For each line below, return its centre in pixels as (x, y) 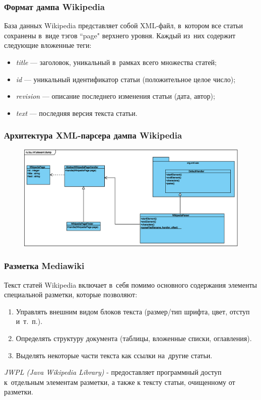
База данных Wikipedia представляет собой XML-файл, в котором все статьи (123, 25)
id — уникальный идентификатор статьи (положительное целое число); (126, 79)
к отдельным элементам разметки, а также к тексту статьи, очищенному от (120, 382)
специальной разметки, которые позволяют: (71, 294)
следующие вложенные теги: (48, 45)
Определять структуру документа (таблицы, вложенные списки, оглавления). (134, 338)
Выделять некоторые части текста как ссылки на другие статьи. (114, 355)
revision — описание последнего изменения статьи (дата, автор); (115, 96)
